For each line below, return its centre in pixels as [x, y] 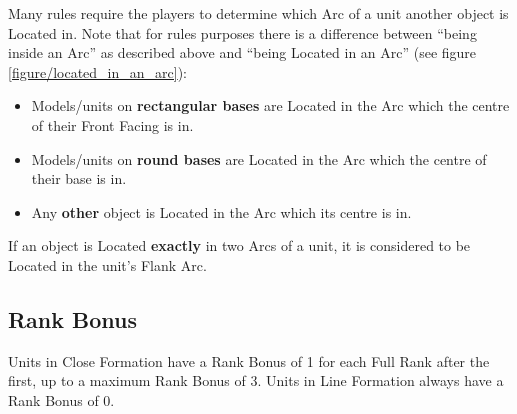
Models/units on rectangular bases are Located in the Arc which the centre [270, 105]
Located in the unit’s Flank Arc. [107, 264]
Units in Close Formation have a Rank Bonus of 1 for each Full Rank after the [249, 360]
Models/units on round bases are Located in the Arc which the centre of [259, 158]
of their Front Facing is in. [112, 124]
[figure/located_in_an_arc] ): [98, 71]
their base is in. [79, 178]
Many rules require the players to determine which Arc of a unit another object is [258, 13]
